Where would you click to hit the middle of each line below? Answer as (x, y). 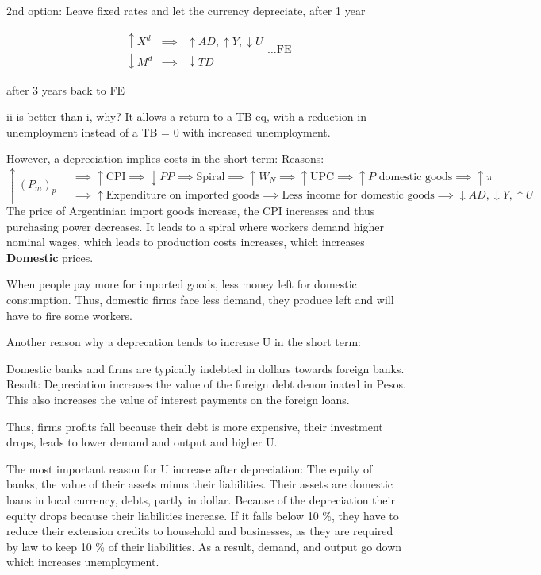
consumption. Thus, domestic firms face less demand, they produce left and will (200, 299)
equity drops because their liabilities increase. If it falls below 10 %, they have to (203, 515)
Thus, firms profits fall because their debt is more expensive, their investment (195, 426)
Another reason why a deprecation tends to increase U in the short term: (184, 342)
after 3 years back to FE (66, 89)
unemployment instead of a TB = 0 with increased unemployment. (169, 131)
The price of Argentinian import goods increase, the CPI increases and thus (191, 210)
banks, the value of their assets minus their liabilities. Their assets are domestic (200, 484)
